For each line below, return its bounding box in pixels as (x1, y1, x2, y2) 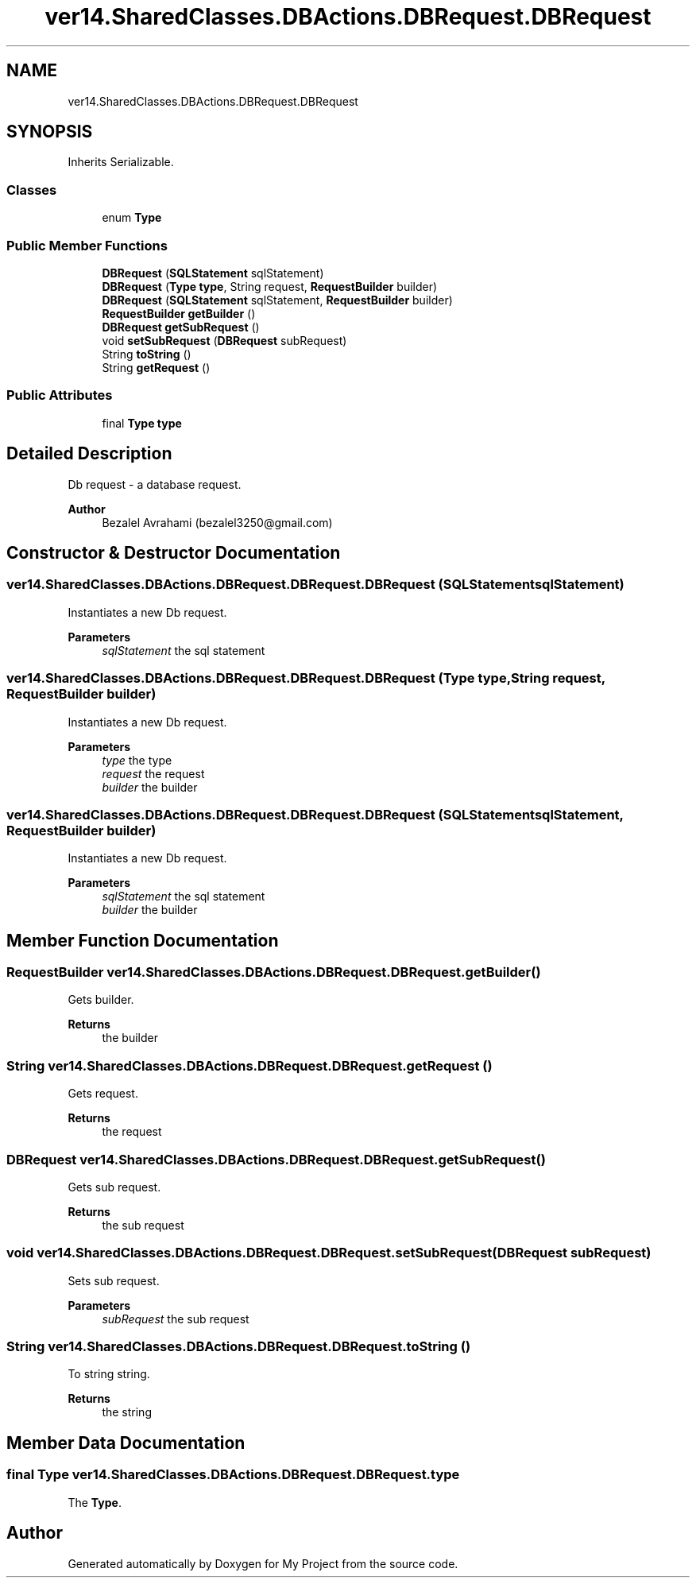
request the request (102, 766, 205, 780)
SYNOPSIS (6, 122, 93, 142)
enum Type (102, 211, 162, 225)
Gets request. (68, 1086, 138, 1101)
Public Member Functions (6, 237, 168, 254)
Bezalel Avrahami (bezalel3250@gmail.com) (102, 515, 333, 529)
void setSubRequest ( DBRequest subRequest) (102, 333, 347, 347)
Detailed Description (6, 443, 172, 464)
